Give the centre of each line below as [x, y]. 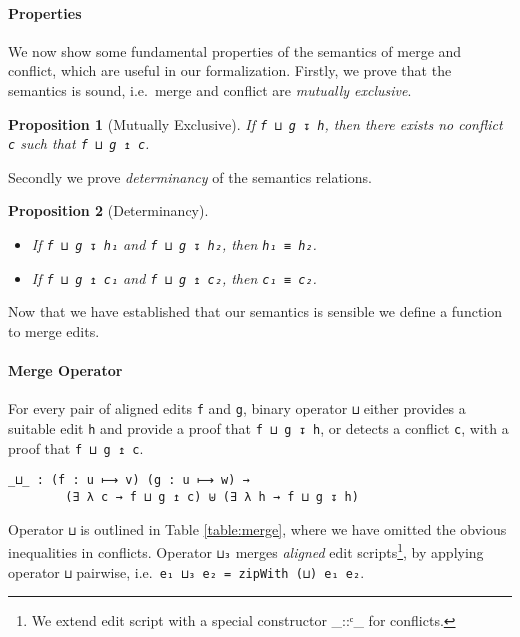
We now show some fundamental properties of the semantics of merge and [235, 50]
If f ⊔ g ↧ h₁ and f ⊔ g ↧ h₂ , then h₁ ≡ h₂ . [174, 244]
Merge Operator [65, 370]
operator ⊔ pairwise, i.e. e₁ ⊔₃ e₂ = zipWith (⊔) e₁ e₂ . [186, 571]
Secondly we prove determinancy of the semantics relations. [190, 176]
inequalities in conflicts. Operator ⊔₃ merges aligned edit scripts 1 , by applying [246, 550]
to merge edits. [54, 330]
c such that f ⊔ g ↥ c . [79, 143]
